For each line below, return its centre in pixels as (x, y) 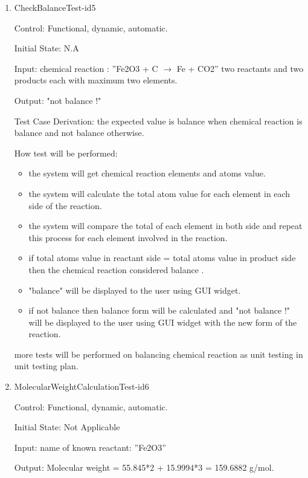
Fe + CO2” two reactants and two (240, 68)
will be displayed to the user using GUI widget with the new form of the (163, 322)
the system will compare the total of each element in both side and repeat (165, 226)
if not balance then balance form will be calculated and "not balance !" (159, 310)
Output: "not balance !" (58, 100)
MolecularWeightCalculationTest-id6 (82, 386)
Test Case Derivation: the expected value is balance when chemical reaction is (158, 121)
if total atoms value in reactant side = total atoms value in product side (162, 258)
